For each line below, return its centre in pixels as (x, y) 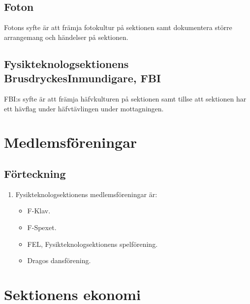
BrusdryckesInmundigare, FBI (83, 78)
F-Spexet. (42, 227)
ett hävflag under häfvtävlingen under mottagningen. (84, 108)
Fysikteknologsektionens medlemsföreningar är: (86, 194)
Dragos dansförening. (59, 260)
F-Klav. (39, 211)
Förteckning (35, 173)
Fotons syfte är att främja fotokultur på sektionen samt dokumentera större (118, 27)
